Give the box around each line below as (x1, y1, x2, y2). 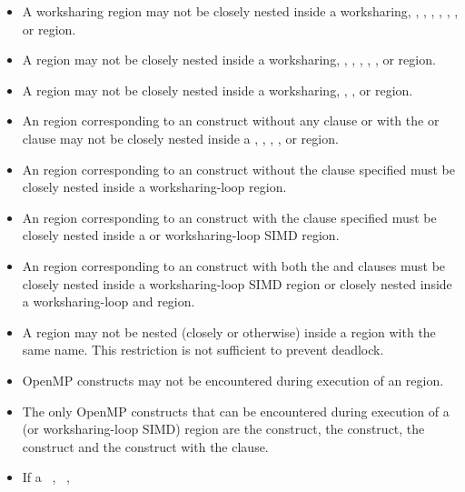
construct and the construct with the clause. (22, 437, 269, 456)
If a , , (22, 467, 70, 487)
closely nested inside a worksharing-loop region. (22, 177, 287, 196)
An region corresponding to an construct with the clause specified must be (22, 207, 437, 226)
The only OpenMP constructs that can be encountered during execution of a (22, 401, 450, 420)
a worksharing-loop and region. (22, 292, 195, 311)
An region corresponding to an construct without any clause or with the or (22, 111, 440, 130)
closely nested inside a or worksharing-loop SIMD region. (22, 226, 340, 245)
